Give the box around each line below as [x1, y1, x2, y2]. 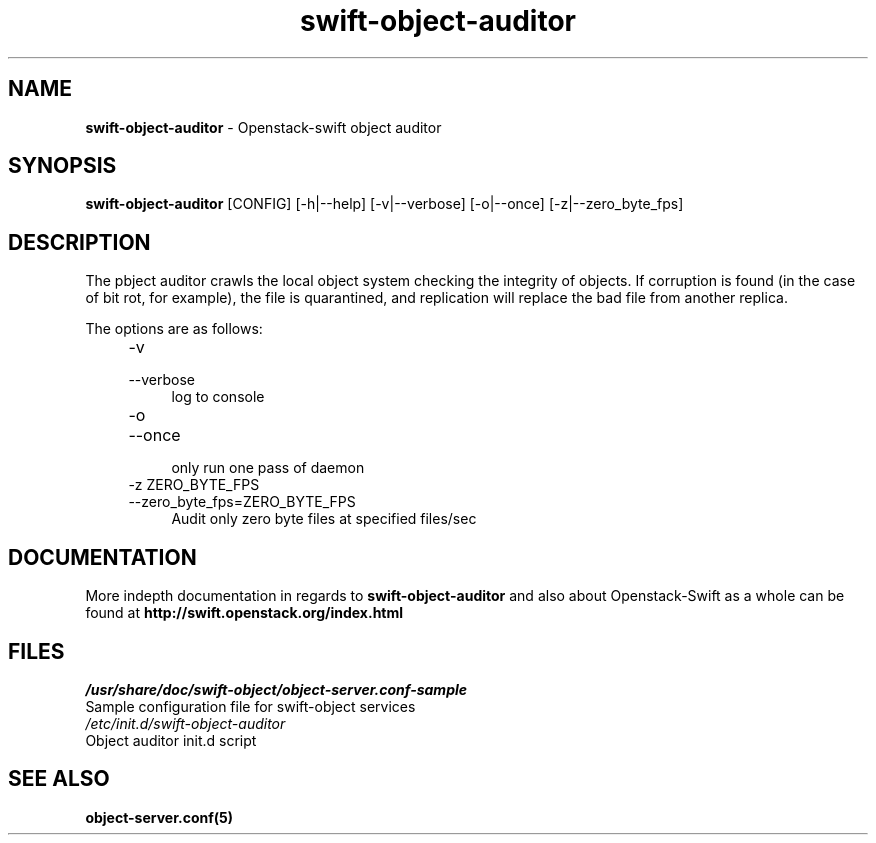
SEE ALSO [8, 766, 110, 792]
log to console [171, 388, 265, 406]
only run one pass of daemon [171, 459, 365, 477]
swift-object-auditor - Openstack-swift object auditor [85, 118, 442, 136]
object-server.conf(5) [85, 808, 234, 826]
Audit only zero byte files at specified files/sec [171, 510, 477, 528]
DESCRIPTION [8, 229, 151, 255]
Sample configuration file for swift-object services [85, 697, 416, 715]
